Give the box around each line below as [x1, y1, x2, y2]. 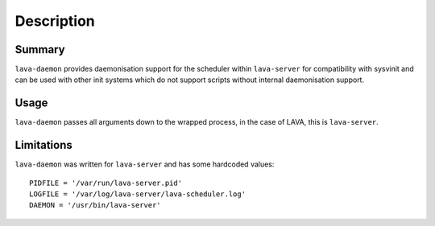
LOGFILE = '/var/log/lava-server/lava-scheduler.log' [29, 190, 246, 199]
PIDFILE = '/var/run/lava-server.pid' [29, 178, 183, 187]
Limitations [14, 138, 72, 152]
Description [14, 12, 96, 30]
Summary [14, 43, 65, 56]
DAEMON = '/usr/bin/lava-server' [29, 201, 161, 210]
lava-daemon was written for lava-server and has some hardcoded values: [14, 159, 275, 169]
